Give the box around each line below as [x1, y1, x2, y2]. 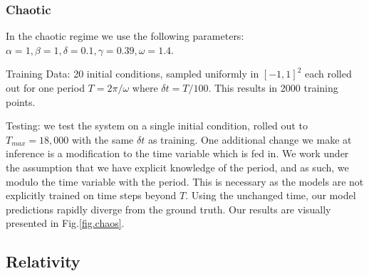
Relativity [6, 250, 80, 272]
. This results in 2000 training [208, 80, 338, 95]
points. [6, 94, 36, 109]
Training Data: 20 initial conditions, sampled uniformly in [6, 66, 259, 81]
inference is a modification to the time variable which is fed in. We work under [6, 146, 349, 161]
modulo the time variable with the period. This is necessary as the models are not [6, 174, 364, 189]
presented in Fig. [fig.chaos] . [6, 216, 125, 230]
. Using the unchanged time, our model [185, 188, 356, 203]
